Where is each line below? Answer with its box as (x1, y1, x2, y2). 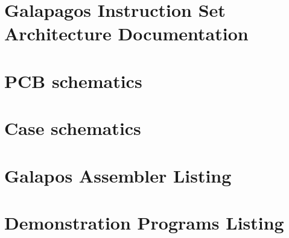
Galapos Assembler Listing (4, 163, 232, 187)
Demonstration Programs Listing (4, 210, 284, 234)
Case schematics (4, 116, 141, 140)
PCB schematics (4, 68, 142, 93)
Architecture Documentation (4, 21, 249, 46)
